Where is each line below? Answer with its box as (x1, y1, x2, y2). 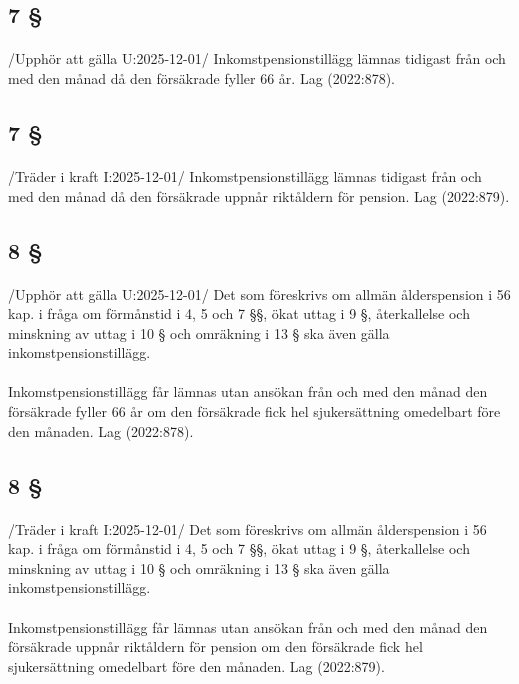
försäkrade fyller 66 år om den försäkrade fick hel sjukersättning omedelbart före (8, 401, 501, 422)
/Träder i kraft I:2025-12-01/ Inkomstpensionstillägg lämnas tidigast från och (8, 165, 482, 186)
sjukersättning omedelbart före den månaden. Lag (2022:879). (8, 655, 385, 676)
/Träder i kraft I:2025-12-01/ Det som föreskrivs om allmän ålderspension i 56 (8, 518, 487, 539)
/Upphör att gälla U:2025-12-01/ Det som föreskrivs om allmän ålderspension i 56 (8, 283, 511, 304)
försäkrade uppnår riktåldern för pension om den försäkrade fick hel (8, 636, 423, 657)
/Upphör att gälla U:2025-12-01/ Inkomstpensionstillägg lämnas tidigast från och (8, 48, 506, 69)
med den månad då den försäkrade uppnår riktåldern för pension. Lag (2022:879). (8, 185, 510, 206)
